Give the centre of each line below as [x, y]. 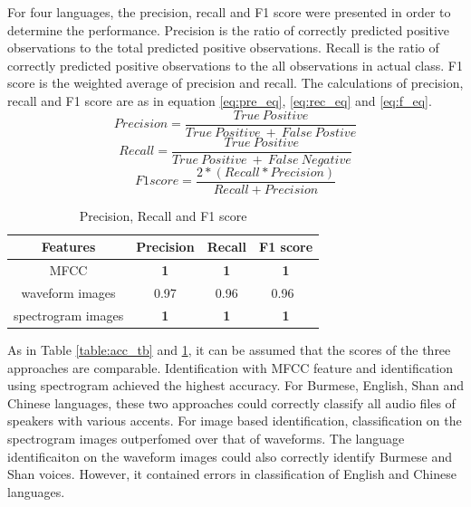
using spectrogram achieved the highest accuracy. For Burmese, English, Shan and [236, 385]
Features [68, 247]
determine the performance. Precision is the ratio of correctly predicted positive [229, 29]
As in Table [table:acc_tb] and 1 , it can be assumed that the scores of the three [229, 349]
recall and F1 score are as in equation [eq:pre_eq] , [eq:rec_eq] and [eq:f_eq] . [220, 100]
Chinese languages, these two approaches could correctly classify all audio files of [231, 402]
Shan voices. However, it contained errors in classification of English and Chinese [232, 474]
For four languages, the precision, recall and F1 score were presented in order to [229, 12]
